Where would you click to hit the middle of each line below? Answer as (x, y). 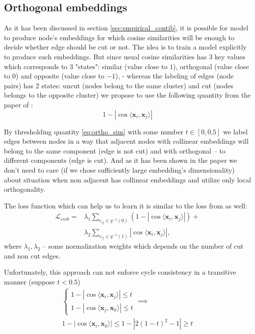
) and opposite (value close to (60, 76)
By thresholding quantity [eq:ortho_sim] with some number (94, 131)
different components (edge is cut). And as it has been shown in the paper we (121, 160)
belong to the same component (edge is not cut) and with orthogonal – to (115, 150)
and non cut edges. (32, 255)
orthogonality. (25, 189)
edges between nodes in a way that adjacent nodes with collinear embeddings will (126, 141)
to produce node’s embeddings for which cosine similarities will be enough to (119, 37)
